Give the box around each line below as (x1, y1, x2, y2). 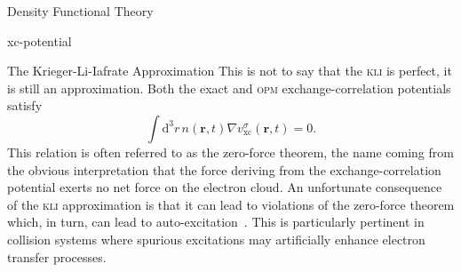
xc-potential (7, 31, 72, 50)
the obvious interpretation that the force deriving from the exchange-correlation (7, 160, 441, 179)
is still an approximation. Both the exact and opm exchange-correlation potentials (7, 78, 451, 97)
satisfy (7, 96, 43, 115)
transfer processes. (7, 247, 107, 266)
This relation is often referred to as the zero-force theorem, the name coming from (7, 142, 454, 161)
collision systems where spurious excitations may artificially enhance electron (7, 229, 425, 248)
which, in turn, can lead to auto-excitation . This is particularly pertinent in (7, 212, 425, 231)
